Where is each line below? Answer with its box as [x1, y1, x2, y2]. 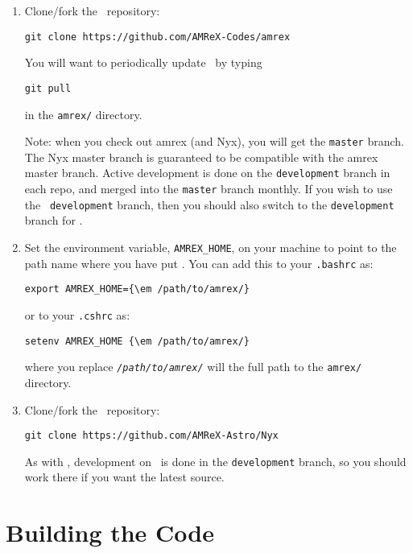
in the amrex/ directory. [24, 105, 142, 122]
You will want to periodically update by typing [24, 54, 262, 71]
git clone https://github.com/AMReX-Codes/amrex [24, 31, 291, 43]
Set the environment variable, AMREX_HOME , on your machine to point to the [24, 238, 397, 255]
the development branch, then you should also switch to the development [24, 196, 394, 213]
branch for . [24, 212, 83, 229]
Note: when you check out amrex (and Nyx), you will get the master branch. [24, 133, 404, 150]
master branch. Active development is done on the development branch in [24, 164, 390, 181]
